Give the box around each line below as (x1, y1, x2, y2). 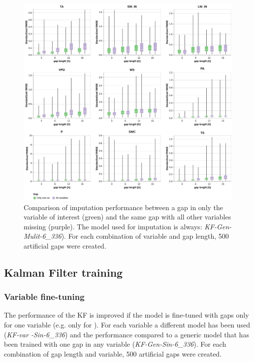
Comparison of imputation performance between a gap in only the (24, 202, 223, 212)
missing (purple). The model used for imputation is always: (24, 221, 202, 231)
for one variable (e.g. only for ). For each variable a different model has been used (4, 320, 250, 330)
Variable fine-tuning (4, 290, 85, 303)
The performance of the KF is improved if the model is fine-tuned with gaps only (4, 310, 249, 320)
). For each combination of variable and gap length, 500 (61, 231, 229, 241)
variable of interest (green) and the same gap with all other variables (24, 212, 231, 222)
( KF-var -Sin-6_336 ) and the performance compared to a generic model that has (4, 329, 249, 339)
